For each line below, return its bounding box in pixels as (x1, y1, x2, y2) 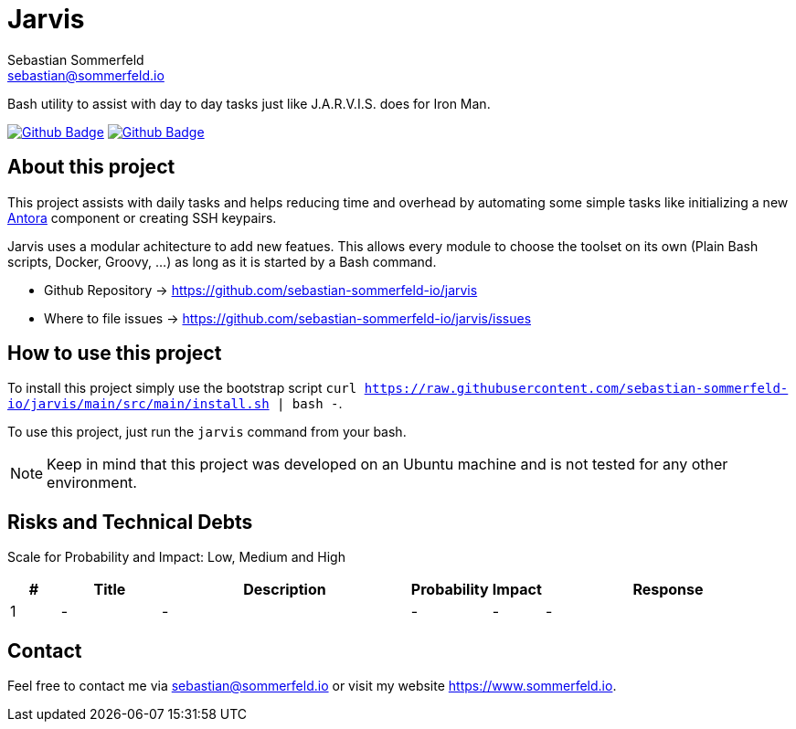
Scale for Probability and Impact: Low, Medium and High (7, 549, 345, 565)
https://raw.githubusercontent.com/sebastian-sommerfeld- (364, 381, 789, 396)
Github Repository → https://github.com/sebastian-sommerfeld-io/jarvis (44, 281, 478, 298)
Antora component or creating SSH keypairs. (7, 209, 277, 226)
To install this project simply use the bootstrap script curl (7, 380, 357, 396)
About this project (7, 155, 175, 179)
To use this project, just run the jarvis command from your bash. (7, 424, 407, 440)
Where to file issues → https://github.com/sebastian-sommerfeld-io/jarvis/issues (44, 310, 532, 326)
